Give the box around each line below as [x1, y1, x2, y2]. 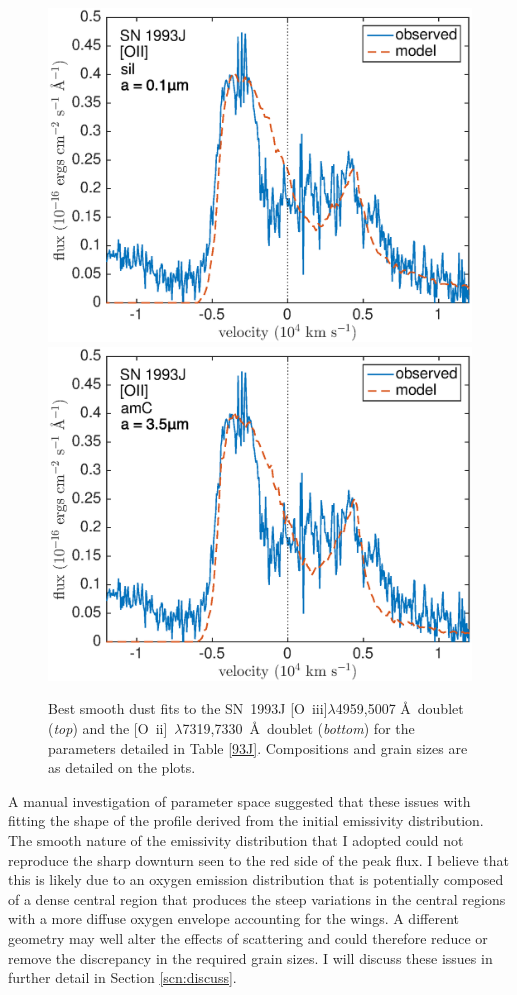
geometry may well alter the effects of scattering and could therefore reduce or [8, 928, 488, 948]
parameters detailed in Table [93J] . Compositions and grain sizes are [48, 737, 468, 758]
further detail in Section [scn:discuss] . [8, 967, 237, 988]
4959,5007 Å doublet [335, 698, 464, 719]
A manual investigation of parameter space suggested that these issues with [8, 790, 471, 811]
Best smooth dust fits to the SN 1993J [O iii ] [48, 698, 328, 719]
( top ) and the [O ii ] [48, 718, 168, 739]
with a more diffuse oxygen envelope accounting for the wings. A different [8, 908, 459, 929]
